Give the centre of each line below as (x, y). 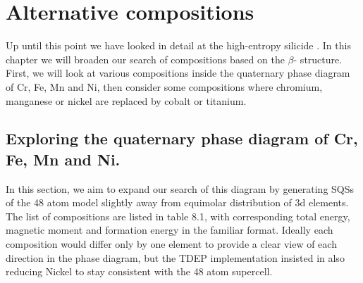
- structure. (318, 59)
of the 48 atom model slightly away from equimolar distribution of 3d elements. (177, 202)
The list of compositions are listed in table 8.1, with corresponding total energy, (178, 216)
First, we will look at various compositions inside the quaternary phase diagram (178, 73)
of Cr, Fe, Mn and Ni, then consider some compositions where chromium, (164, 86)
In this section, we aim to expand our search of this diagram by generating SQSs (180, 188)
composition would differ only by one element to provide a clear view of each (171, 244)
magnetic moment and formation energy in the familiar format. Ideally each (170, 230)
